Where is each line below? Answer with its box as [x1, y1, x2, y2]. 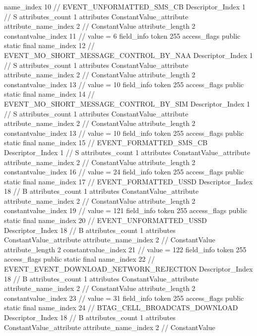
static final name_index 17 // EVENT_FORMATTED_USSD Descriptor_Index [4, 176, 253, 186]
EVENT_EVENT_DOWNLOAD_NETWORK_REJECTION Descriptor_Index [4, 264, 253, 274]
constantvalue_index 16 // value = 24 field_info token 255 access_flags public [4, 167, 244, 177]
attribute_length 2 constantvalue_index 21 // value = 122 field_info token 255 [4, 244, 247, 254]
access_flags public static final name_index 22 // [4, 254, 155, 264]
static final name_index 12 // [4, 40, 95, 51]
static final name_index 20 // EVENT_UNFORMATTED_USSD [4, 215, 207, 225]
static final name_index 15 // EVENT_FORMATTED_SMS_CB [4, 137, 208, 148]
